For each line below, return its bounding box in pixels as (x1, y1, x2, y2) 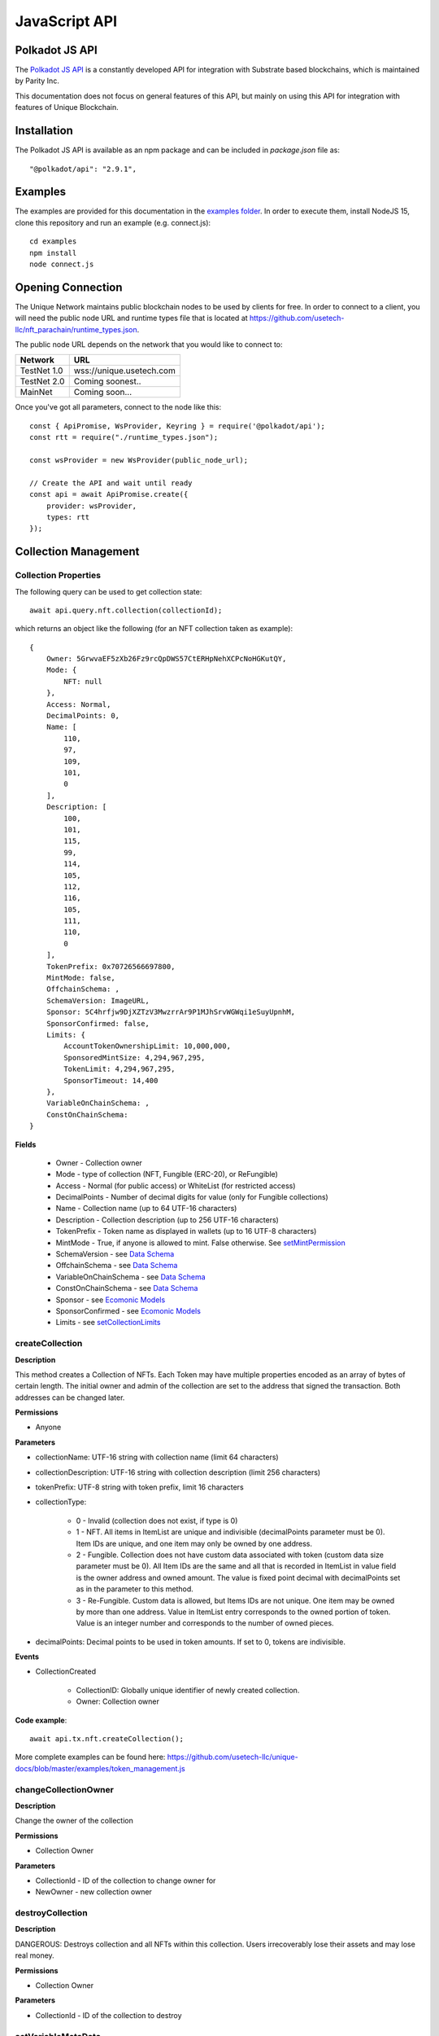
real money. (15, 1950, 54, 1960)
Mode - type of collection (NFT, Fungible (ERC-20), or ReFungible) (55, 1169, 278, 1179)
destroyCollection (15, 1907, 89, 1919)
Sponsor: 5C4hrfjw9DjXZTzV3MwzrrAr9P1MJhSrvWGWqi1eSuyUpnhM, (46, 1007, 296, 1017)
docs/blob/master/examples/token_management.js (15, 1763, 186, 1773)
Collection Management (15, 545, 140, 559)
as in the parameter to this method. (76, 1584, 194, 1594)
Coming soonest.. (73, 375, 141, 387)
